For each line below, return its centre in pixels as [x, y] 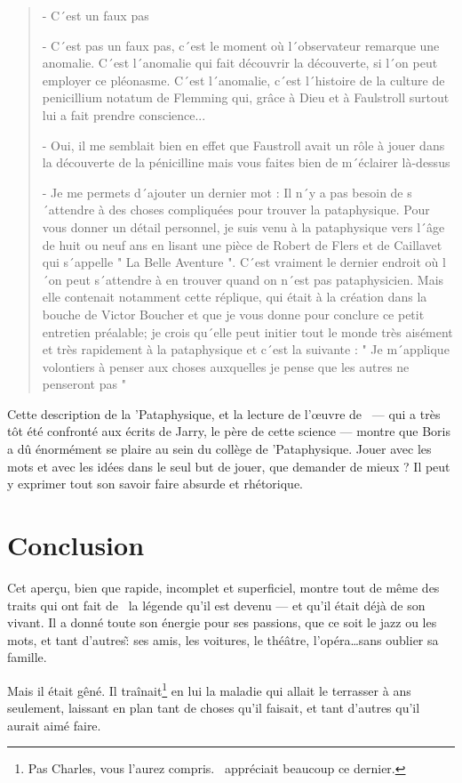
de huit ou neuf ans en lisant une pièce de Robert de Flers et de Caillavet [242, 244]
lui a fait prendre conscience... [124, 114]
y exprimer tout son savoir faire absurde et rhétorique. [155, 484]
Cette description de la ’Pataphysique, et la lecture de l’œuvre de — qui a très [224, 413]
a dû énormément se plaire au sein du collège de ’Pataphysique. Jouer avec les [219, 449]
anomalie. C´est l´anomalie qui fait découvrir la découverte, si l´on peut [240, 63]
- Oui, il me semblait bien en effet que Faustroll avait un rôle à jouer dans [243, 145]
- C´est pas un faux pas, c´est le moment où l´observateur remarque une [241, 45]
